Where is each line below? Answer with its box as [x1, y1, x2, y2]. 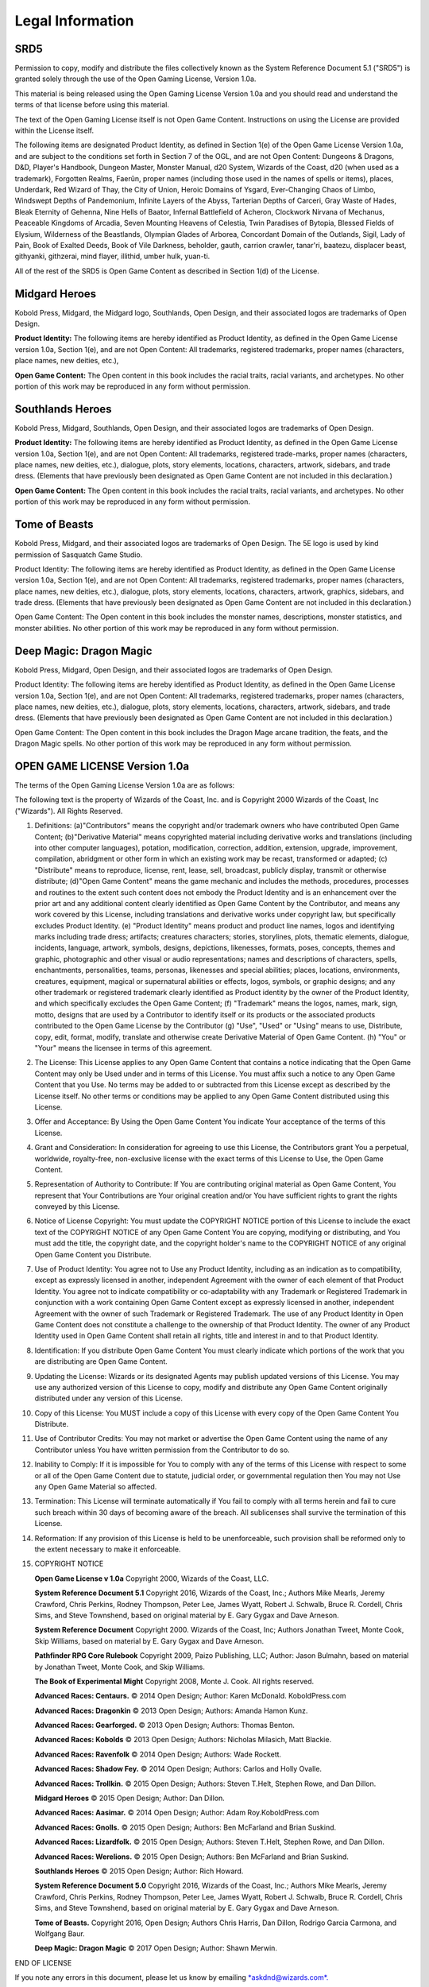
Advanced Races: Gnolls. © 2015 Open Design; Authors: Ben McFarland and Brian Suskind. [34, 1822, 337, 1832]
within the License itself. [14, 126, 95, 135]
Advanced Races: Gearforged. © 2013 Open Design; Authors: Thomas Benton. [34, 1721, 296, 1730]
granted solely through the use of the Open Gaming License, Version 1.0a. [14, 74, 257, 83]
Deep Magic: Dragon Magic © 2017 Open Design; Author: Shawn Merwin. [34, 1943, 278, 1953]
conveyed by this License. [34, 1202, 121, 1211]
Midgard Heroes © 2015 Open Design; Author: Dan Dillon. [34, 1793, 226, 1803]
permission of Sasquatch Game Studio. [14, 549, 143, 560]
